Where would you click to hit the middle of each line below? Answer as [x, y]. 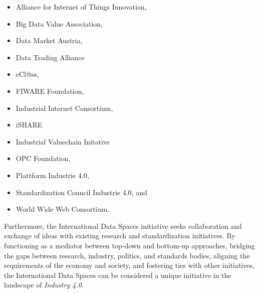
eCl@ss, [27, 74]
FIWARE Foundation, [50, 91]
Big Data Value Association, [59, 23]
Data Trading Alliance [50, 57]
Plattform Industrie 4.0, [52, 175]
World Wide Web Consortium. [63, 209]
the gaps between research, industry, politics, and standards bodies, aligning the [127, 255]
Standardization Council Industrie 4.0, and [81, 192]
